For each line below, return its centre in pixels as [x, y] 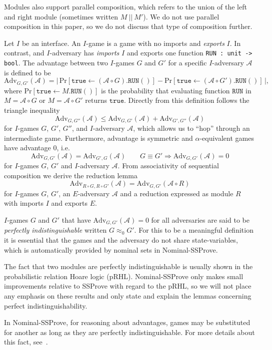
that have [76, 220]
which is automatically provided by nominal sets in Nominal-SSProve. [111, 249]
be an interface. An [51, 43]
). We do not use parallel [181, 16]
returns [96, 100]
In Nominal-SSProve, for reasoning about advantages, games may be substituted [127, 322]
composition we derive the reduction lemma [71, 175]
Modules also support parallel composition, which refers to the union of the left [125, 6]
